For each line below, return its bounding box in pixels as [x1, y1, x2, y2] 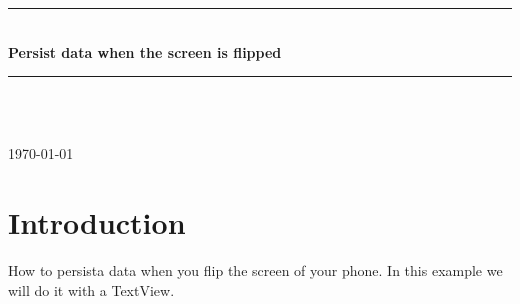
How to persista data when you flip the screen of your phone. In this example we [8, 260, 503, 281]
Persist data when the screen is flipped [8, 41, 282, 62]
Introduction [8, 202, 186, 243]
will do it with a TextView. [8, 279, 175, 300]
